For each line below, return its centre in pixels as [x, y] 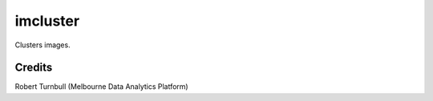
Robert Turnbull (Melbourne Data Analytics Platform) [101, 87]
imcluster [47, 21]
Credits [34, 68]
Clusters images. [43, 45]
